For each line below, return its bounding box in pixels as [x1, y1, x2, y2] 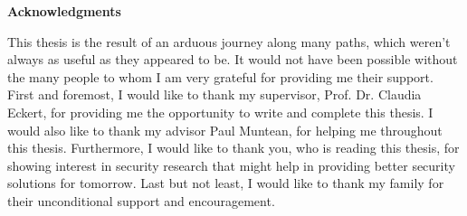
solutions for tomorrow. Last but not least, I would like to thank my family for [7, 174, 444, 193]
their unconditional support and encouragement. [7, 191, 275, 210]
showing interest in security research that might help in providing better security [7, 155, 455, 174]
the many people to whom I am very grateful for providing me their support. [7, 67, 434, 86]
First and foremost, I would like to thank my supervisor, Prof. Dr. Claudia [7, 85, 422, 104]
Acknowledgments [7, 2, 121, 20]
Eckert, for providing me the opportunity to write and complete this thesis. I [7, 102, 434, 121]
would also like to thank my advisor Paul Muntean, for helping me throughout [7, 120, 443, 139]
